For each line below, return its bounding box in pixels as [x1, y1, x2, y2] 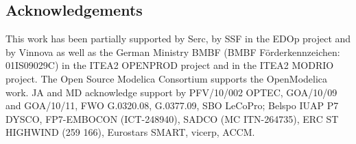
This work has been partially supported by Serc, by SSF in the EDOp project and [5, 31, 351, 46]
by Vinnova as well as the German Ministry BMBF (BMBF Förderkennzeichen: [5, 44, 340, 59]
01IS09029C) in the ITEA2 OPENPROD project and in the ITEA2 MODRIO [5, 58, 334, 72]
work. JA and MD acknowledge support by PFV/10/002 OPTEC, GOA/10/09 [5, 85, 337, 99]
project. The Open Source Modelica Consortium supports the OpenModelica [5, 71, 328, 85]
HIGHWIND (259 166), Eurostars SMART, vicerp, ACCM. [5, 125, 255, 139]
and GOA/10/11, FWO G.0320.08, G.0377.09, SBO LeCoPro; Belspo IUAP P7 [5, 98, 339, 113]
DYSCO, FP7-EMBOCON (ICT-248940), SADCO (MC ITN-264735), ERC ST [5, 111, 339, 126]
